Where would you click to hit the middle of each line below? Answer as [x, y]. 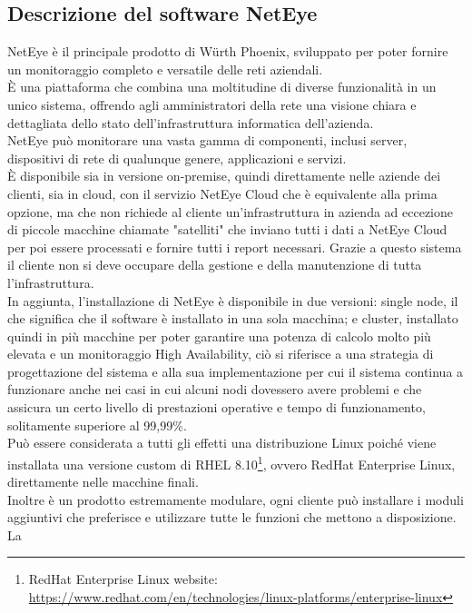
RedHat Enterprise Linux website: [123, 579]
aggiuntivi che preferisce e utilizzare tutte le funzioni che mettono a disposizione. [232, 517]
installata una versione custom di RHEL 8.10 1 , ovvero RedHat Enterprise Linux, [231, 462]
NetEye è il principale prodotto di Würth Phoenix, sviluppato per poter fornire [228, 51]
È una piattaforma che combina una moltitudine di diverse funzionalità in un [222, 87]
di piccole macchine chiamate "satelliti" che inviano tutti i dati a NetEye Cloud [227, 229]
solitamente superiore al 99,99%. [97, 425]
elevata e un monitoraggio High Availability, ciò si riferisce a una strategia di [221, 354]
